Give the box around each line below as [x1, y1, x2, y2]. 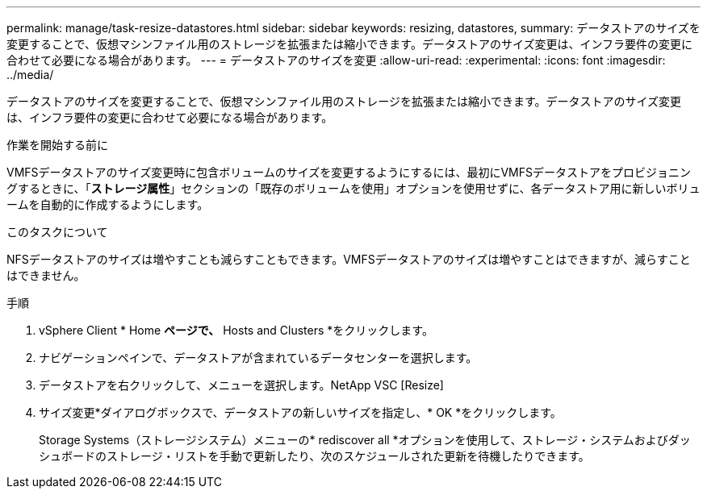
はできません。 [6, 268, 86, 282]
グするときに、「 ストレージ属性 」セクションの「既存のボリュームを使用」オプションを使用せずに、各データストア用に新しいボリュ [6, 181, 701, 195]
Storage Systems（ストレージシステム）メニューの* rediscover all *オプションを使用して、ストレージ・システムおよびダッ [39, 433, 691, 447]
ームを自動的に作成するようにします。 [6, 198, 209, 211]
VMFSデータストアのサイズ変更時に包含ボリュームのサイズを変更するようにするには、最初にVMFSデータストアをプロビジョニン [6, 165, 691, 179]
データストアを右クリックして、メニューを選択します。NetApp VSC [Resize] [39, 378, 444, 392]
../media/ [6, 68, 54, 81]
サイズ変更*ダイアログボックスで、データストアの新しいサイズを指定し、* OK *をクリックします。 [39, 406, 562, 419]
